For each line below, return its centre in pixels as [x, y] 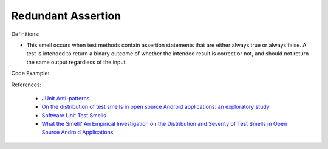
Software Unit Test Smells [74, 115]
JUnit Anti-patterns [66, 98]
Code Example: [30, 74]
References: [26, 85]
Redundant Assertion [66, 16]
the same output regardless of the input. [77, 62]
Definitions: [26, 34]
